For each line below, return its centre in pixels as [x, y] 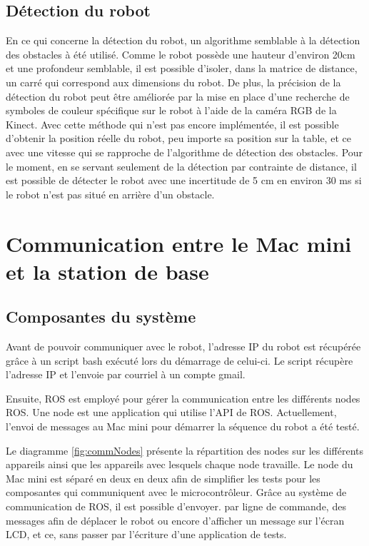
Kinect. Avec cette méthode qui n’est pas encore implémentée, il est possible [172, 124]
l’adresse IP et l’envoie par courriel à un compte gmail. [126, 374]
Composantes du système [101, 317]
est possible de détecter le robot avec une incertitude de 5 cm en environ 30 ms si [184, 180]
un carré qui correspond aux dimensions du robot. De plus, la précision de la [173, 82]
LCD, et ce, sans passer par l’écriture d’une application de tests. [146, 534]
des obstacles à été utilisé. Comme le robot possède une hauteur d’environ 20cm [181, 54]
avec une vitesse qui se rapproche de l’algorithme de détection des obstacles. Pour [184, 152]
